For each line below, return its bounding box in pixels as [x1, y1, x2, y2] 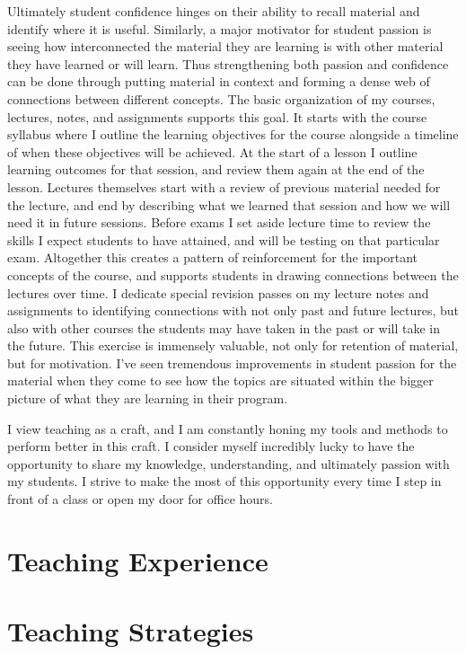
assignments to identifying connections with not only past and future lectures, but [7, 301, 460, 320]
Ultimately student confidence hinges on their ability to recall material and [7, 2, 420, 20]
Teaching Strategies [7, 613, 254, 650]
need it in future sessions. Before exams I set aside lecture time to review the [7, 213, 431, 232]
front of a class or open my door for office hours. [7, 490, 273, 508]
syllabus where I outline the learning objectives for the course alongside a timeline [7, 125, 459, 144]
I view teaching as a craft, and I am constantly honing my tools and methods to [7, 419, 448, 437]
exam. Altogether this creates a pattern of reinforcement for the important [7, 248, 418, 267]
